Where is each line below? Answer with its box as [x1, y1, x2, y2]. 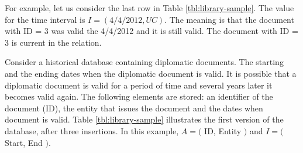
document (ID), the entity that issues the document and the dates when [5, 101, 263, 114]
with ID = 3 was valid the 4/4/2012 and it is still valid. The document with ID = [5, 25, 298, 37]
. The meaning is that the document [164, 13, 294, 25]
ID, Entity [204, 124, 242, 137]
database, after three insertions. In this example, [5, 124, 179, 137]
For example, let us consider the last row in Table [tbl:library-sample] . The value [5, 2, 294, 13]
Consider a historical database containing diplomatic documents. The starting [5, 56, 284, 68]
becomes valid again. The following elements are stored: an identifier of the [5, 90, 273, 103]
